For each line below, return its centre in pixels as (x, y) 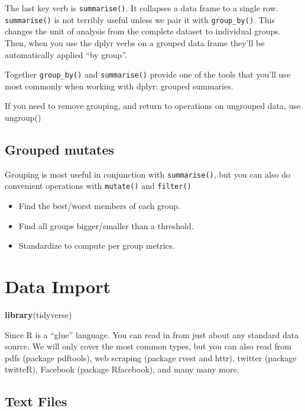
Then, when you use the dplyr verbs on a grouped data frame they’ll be (135, 42)
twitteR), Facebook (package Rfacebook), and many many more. (122, 369)
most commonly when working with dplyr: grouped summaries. (119, 86)
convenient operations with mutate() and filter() (98, 186)
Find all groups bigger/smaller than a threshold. (106, 225)
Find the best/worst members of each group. (99, 206)
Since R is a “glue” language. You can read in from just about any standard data (152, 334)
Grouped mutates (60, 149)
